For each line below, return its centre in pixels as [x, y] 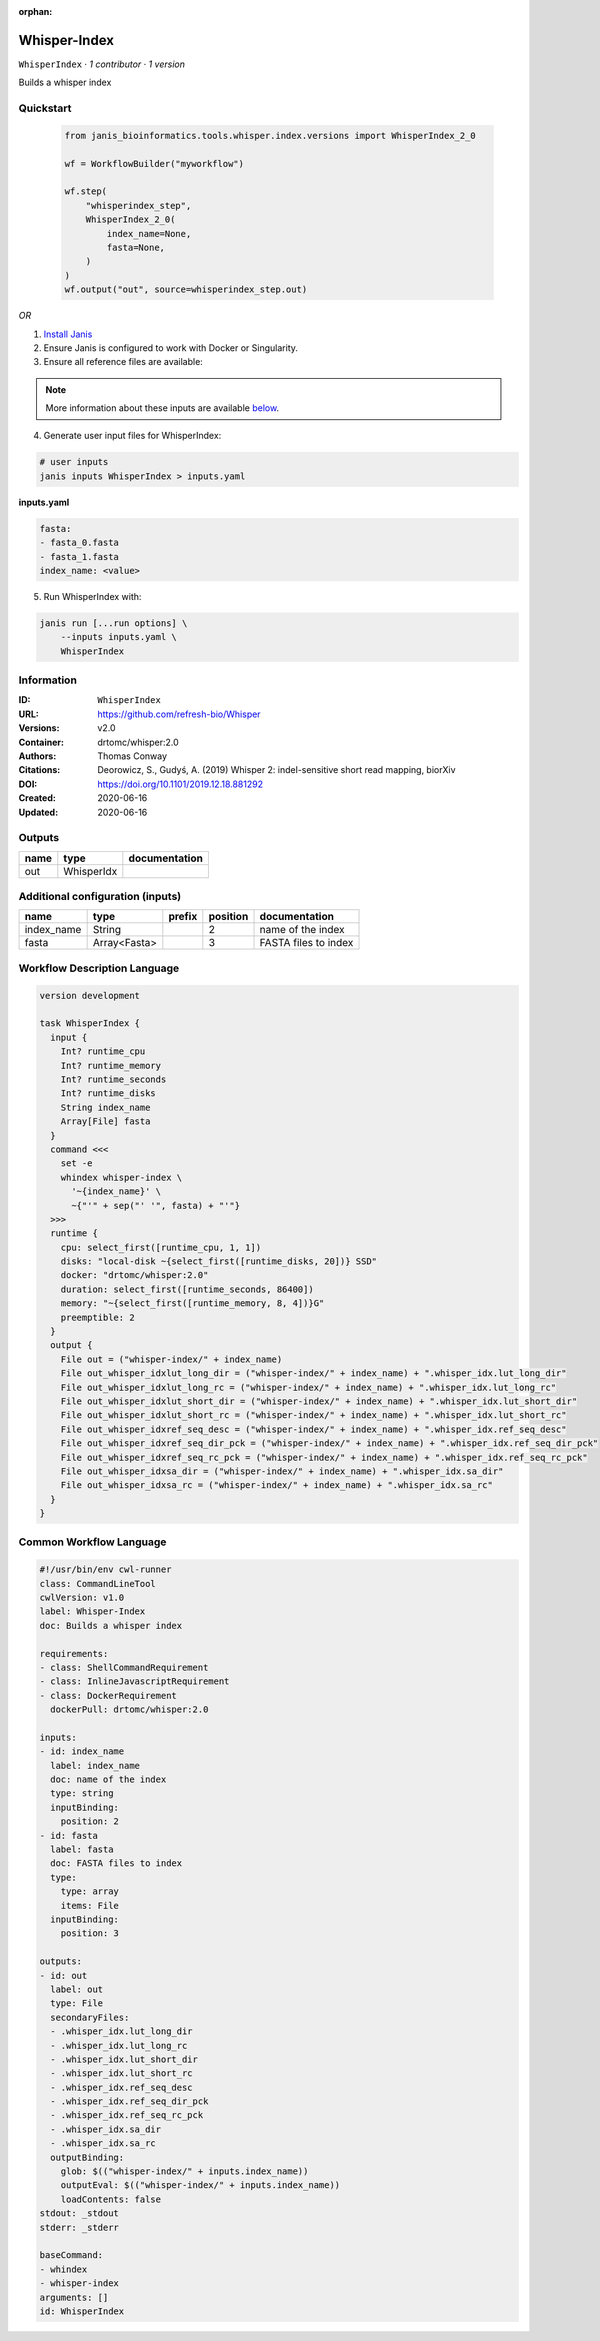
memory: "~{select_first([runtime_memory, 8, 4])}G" [192, 1303]
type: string [82, 1793]
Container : [41, 742]
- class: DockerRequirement [108, 1695]
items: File [90, 1905]
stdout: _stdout [79, 2213]
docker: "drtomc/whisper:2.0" [134, 1275]
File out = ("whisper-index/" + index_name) [171, 1359]
